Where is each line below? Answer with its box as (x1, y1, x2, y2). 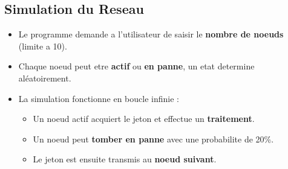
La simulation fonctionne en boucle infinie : (18, 92, 179, 104)
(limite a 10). (18, 39, 67, 52)
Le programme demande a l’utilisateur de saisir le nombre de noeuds (18, 28, 284, 40)
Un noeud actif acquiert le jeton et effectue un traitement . (33, 112, 255, 125)
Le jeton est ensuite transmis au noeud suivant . (33, 153, 217, 165)
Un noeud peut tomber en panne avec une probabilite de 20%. (33, 132, 274, 145)
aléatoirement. (18, 71, 71, 84)
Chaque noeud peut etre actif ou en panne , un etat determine (18, 60, 255, 72)
